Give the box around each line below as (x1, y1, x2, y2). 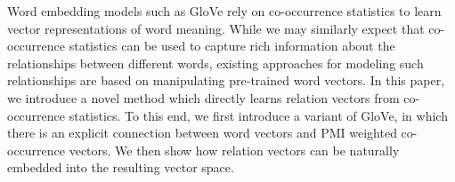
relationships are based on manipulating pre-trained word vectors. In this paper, (7, 71, 445, 90)
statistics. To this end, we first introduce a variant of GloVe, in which (69, 106, 448, 124)
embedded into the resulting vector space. (7, 158, 234, 177)
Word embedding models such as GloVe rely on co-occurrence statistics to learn (7, 2, 442, 20)
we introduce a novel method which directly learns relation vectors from (7, 88, 400, 107)
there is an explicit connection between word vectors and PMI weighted (7, 123, 397, 142)
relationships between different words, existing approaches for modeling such (7, 53, 424, 72)
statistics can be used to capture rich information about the (69, 36, 395, 55)
